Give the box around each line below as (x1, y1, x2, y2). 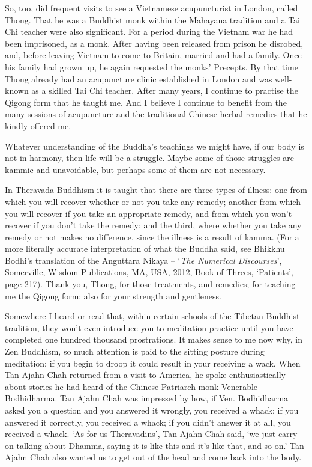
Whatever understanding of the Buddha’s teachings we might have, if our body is (5, 139, 304, 152)
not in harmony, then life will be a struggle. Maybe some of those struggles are (5, 151, 294, 164)
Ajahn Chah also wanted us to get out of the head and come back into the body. (5, 451, 302, 463)
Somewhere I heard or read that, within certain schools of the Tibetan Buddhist (5, 310, 300, 322)
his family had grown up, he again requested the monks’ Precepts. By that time (5, 60, 298, 73)
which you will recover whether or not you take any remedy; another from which (5, 195, 301, 207)
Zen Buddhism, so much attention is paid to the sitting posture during (5, 345, 265, 358)
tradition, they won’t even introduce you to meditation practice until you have (5, 321, 293, 334)
